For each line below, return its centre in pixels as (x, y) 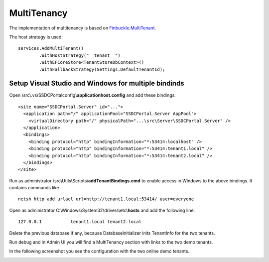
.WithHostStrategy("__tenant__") (80, 55)
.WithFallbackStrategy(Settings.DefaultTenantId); (102, 69)
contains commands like (34, 188)
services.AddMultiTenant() (51, 48)
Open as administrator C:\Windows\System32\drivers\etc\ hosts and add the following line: (102, 210)
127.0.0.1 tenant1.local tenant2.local (80, 222)
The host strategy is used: (36, 37)
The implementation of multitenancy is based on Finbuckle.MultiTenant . (83, 28)
